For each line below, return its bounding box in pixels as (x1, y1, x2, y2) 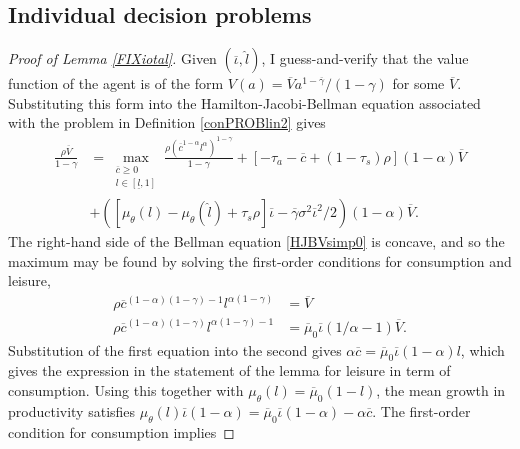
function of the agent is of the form (8, 73, 224, 94)
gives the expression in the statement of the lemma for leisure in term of (8, 360, 451, 381)
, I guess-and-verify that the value (261, 48, 469, 69)
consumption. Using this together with (8, 380, 244, 401)
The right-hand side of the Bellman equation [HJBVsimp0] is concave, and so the (8, 231, 505, 252)
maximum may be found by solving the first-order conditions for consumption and (8, 250, 512, 271)
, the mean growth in (376, 380, 506, 401)
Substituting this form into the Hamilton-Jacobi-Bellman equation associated (8, 92, 481, 113)
